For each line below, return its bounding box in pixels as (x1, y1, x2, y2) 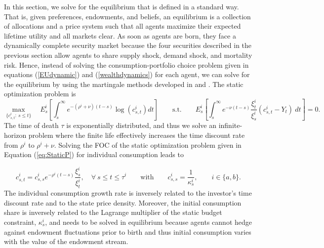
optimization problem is (4, 88, 76, 99)
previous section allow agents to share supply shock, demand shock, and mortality (4, 49, 252, 60)
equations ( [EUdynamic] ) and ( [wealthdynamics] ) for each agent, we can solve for (4, 69, 250, 80)
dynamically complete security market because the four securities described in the (4, 40, 252, 50)
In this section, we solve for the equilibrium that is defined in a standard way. (4, 1, 239, 11)
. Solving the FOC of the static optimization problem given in (54, 139, 242, 150)
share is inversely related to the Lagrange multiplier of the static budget (4, 207, 222, 217)
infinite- (218, 120, 243, 130)
